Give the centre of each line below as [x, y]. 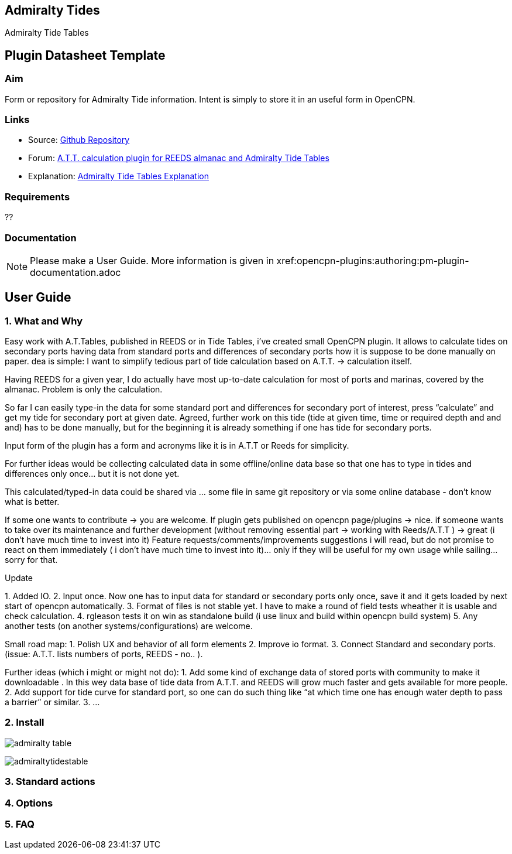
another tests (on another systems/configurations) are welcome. [129, 626]
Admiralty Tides [52, 10]
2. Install [25, 723]
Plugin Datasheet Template [85, 55]
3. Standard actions [50, 782]
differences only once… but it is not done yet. [92, 474]
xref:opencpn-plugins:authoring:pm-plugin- [373, 260]
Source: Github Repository [79, 140]
